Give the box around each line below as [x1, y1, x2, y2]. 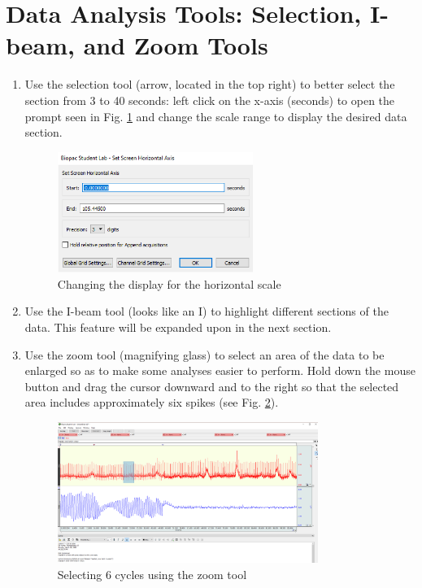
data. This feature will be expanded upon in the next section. [24, 319, 332, 335]
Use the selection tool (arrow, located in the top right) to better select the [24, 76, 395, 93]
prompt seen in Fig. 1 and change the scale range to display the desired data [24, 107, 407, 124]
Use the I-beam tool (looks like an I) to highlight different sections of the [24, 303, 389, 320]
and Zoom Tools [83, 28, 268, 62]
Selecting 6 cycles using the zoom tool [57, 566, 247, 583]
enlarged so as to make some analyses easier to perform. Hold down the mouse [24, 362, 415, 379]
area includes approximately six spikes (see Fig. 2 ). [24, 394, 279, 411]
